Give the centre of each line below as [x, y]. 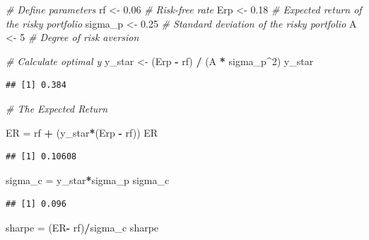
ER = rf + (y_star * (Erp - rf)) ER [82, 132]
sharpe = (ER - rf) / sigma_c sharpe [82, 227]
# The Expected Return [57, 108]
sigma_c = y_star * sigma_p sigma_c [88, 179]
